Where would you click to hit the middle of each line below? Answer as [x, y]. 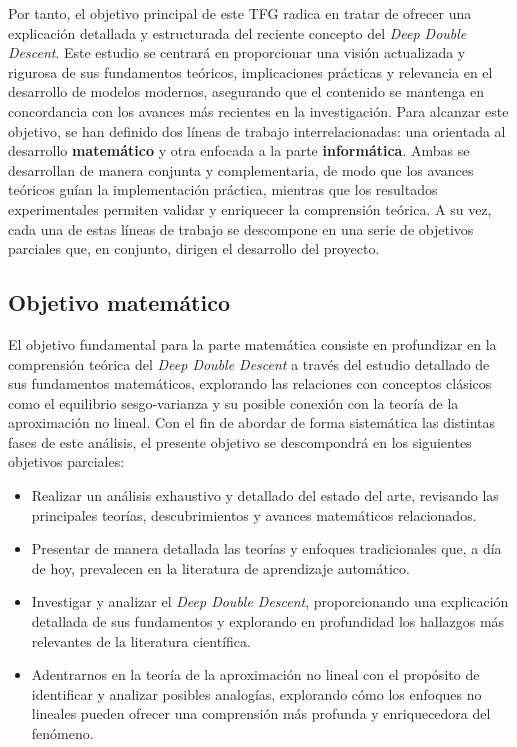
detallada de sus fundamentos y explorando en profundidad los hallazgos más [268, 621]
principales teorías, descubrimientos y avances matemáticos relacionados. [254, 514]
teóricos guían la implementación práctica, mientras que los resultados [223, 189]
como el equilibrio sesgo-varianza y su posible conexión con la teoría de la [233, 402]
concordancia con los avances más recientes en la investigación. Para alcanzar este [258, 110]
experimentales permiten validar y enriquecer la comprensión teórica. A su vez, [250, 208]
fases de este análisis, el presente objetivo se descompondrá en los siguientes [240, 441]
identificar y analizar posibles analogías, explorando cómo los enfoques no [256, 693]
